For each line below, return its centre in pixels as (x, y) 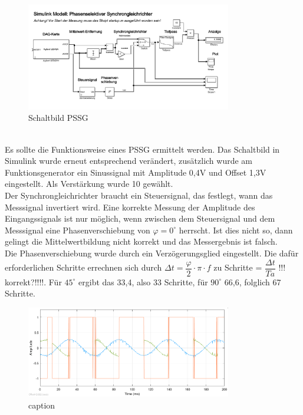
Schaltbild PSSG (58, 118)
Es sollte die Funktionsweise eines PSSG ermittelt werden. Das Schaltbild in (142, 149)
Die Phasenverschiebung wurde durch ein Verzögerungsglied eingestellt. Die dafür (152, 253)
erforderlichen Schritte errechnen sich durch (83, 267)
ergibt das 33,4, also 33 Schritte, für (143, 281)
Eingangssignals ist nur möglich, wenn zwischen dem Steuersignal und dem (140, 218)
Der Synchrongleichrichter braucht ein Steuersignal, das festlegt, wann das (139, 195)
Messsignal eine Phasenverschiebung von (78, 230)
